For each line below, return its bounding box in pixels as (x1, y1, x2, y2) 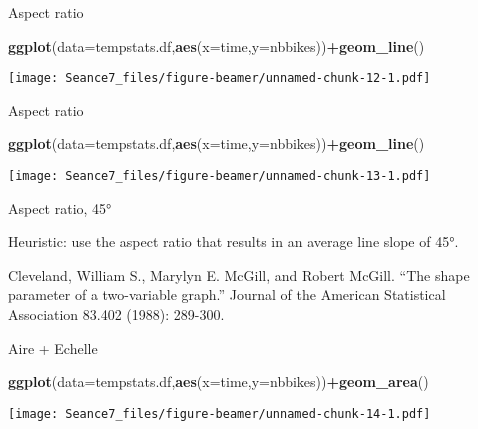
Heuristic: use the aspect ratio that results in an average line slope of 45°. (8, 231, 459, 252)
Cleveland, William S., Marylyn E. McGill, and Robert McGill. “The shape (8, 264, 470, 285)
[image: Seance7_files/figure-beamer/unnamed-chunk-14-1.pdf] (8, 406, 431, 421)
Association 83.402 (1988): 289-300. (8, 304, 225, 325)
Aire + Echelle (8, 337, 98, 358)
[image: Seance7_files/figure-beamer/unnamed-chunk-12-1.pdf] (8, 71, 431, 86)
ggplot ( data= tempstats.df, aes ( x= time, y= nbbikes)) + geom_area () (8, 371, 429, 392)
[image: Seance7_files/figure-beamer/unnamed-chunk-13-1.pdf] (8, 169, 431, 184)
